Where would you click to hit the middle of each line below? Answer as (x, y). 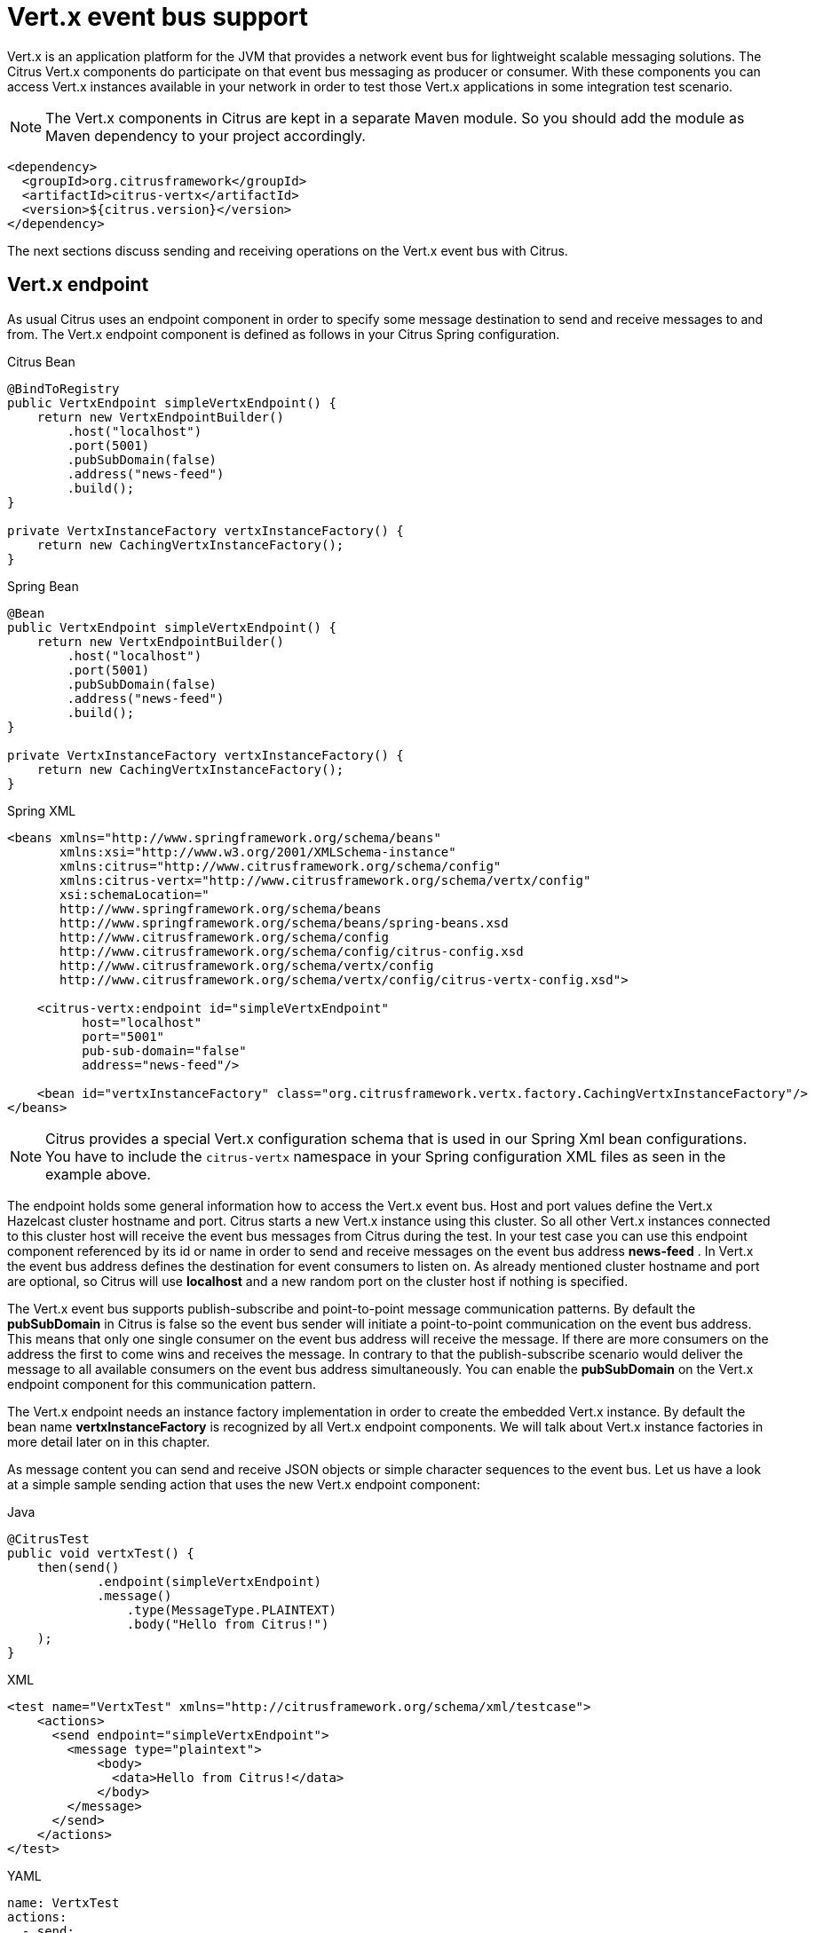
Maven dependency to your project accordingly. (206, 135)
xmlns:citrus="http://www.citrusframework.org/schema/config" (281, 866)
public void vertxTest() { (101, 1553)
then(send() (78, 1567)
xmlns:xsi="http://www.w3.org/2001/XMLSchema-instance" (258, 852)
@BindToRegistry (63, 388)
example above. (98, 1174)
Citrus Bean (41, 361)
